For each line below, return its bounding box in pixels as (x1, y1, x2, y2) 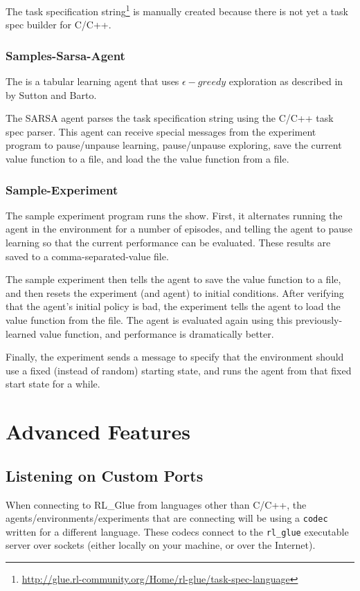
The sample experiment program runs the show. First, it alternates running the (6, 208, 343, 222)
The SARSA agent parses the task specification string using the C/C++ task (6, 111, 334, 125)
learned (6, 326, 37, 340)
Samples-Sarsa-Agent (6, 46, 125, 64)
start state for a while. (6, 376, 100, 391)
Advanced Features (6, 417, 190, 446)
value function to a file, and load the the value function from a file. (6, 152, 289, 166)
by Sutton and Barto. (6, 87, 97, 102)
